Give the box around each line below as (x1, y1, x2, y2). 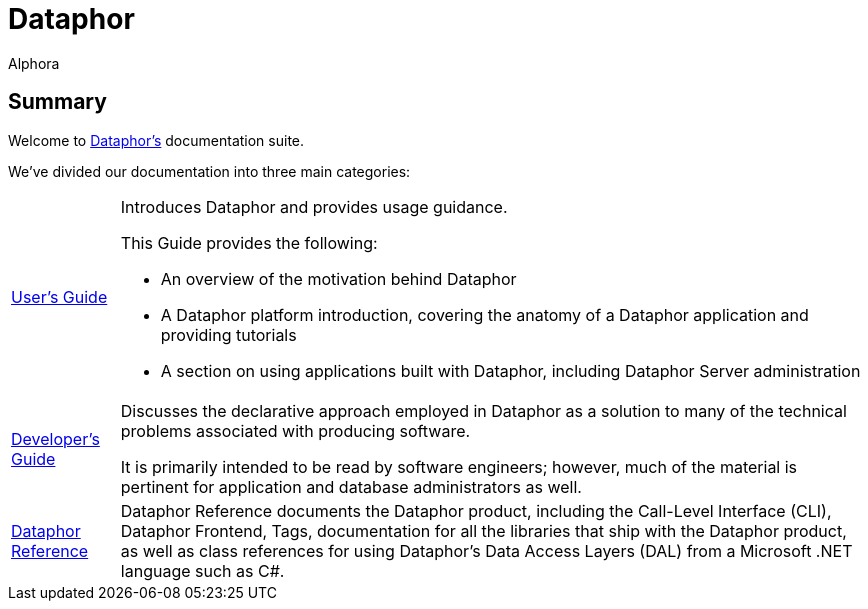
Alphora (8, 54, 60, 72)
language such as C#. (120, 560, 285, 581)
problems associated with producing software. (120, 420, 471, 441)
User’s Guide (11, 286, 108, 307)
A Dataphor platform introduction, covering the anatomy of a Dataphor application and (160, 304, 809, 325)
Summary (8, 89, 107, 115)
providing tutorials (160, 324, 297, 345)
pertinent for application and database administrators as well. (120, 476, 582, 497)
